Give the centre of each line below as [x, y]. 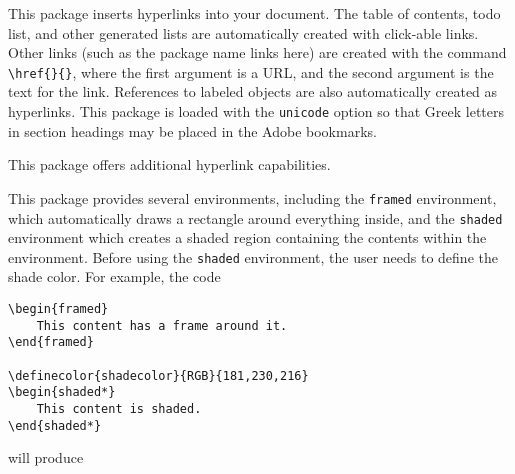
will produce [46, 457]
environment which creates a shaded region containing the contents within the [247, 237]
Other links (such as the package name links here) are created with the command [257, 52]
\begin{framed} [58, 309]
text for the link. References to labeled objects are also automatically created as [253, 91]
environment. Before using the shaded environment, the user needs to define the [253, 256]
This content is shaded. [119, 408]
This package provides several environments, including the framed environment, [252, 197]
